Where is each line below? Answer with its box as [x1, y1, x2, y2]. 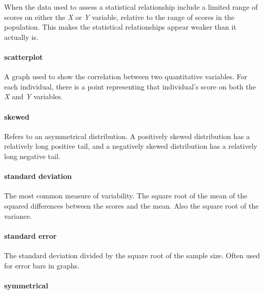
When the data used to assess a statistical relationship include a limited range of [4, 2, 258, 12]
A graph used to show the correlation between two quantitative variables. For [4, 71, 248, 82]
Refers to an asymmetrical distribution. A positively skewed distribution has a [4, 130, 250, 141]
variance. [4, 210, 32, 221]
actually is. [4, 31, 38, 42]
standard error [4, 230, 57, 241]
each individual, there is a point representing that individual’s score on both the [4, 81, 256, 92]
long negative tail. [4, 150, 60, 161]
